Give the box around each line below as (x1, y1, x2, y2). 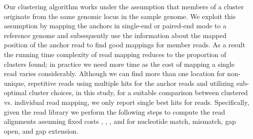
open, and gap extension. (4, 125, 78, 136)
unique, (4, 78, 26, 88)
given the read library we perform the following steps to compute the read (4, 106, 225, 117)
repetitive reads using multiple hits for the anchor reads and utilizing (28, 78, 234, 88)
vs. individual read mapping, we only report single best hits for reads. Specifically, (4, 97, 250, 107)
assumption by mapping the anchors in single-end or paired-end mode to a (4, 20, 227, 31)
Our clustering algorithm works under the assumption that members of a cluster (4, 1, 244, 11)
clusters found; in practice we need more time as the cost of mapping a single (4, 59, 234, 69)
